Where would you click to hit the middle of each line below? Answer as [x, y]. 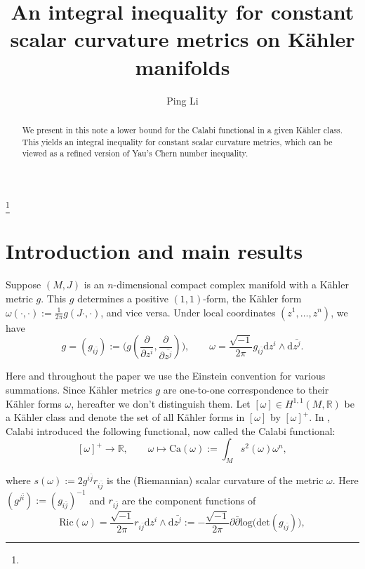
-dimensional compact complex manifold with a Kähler [231, 284]
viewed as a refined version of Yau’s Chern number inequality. [135, 153]
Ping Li [182, 100]
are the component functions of [189, 500]
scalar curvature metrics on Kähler [182, 39]
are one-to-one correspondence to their [246, 389]
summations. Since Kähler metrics [79, 389]
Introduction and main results [154, 251]
